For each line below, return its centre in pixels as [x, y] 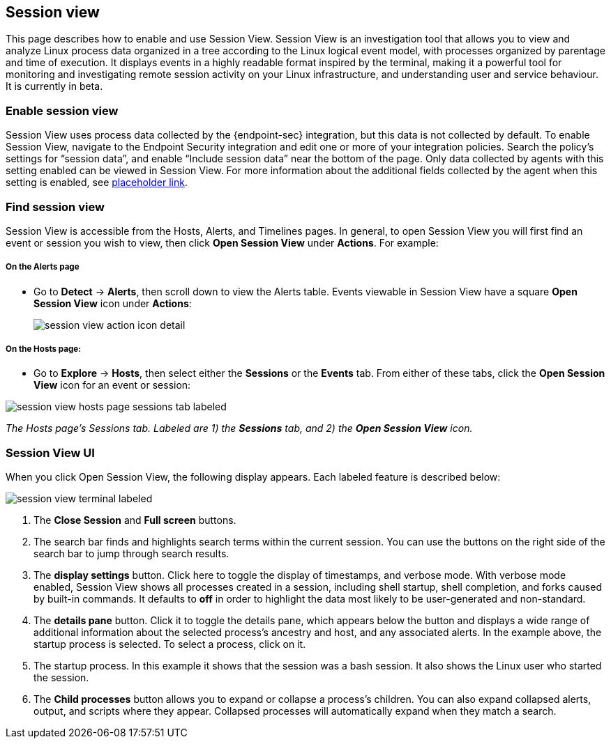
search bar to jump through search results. [131, 554]
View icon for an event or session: [112, 385]
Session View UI [50, 452]
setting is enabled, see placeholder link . [97, 183]
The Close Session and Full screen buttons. [135, 520]
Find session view [55, 207]
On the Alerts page [43, 267]
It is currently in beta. [54, 86]
